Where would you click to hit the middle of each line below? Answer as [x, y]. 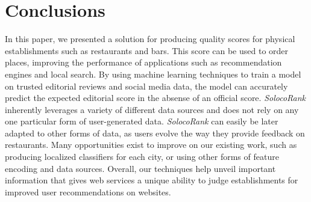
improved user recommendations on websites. [88, 191]
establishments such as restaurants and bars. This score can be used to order [147, 50]
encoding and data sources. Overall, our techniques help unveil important [140, 168]
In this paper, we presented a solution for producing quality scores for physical [150, 39]
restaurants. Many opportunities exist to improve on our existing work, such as [151, 145]
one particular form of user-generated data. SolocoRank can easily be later [142, 121]
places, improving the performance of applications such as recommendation [143, 62]
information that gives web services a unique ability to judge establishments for [152, 180]
